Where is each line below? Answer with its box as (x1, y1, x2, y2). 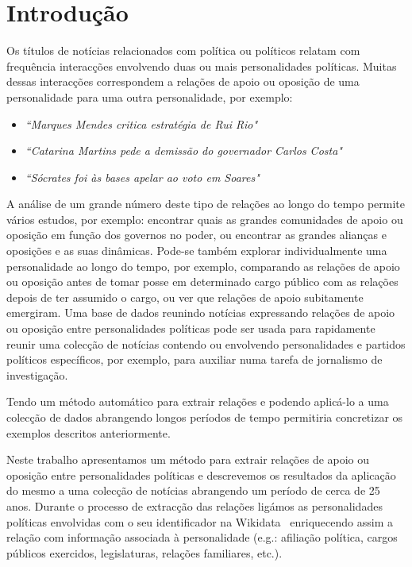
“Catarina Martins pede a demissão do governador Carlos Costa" (25, 142, 342, 159)
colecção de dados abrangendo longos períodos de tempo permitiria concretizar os (6, 409, 403, 425)
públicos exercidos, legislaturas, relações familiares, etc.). (6, 544, 283, 561)
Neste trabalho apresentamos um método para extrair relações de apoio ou (6, 451, 370, 468)
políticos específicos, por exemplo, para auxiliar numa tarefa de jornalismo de (6, 351, 383, 368)
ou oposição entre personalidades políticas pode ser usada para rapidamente (6, 320, 375, 337)
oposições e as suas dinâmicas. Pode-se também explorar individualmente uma (6, 242, 387, 259)
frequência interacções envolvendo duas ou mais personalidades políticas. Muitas (6, 57, 397, 74)
